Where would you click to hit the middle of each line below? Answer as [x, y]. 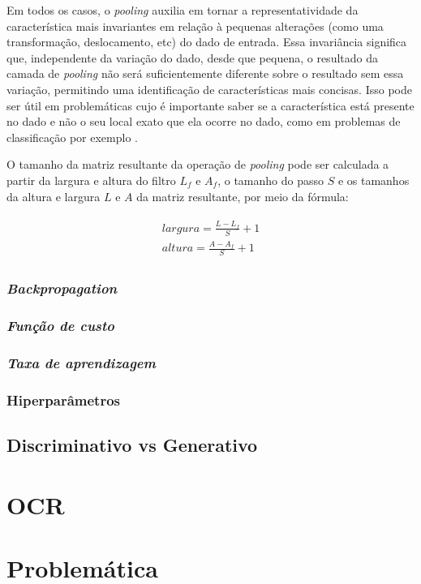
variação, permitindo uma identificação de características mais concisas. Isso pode [209, 89]
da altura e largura [54, 196]
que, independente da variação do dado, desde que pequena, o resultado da [192, 57]
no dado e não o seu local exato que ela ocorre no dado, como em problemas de [204, 121]
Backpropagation [62, 288]
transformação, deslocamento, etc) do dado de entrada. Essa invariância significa [207, 42]
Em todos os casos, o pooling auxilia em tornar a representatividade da [183, 10]
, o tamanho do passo [271, 180]
